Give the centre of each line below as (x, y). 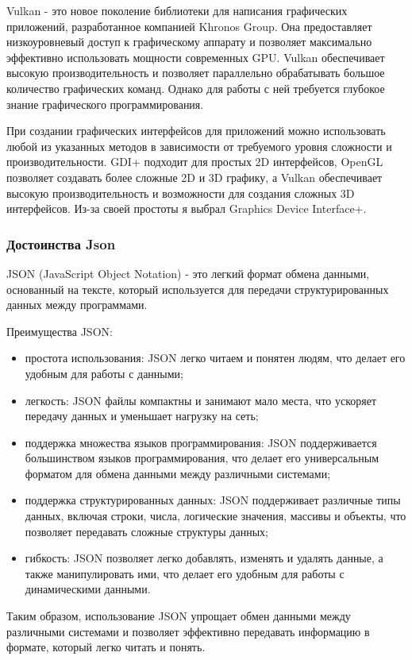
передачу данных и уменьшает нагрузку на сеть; (142, 416)
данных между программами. (77, 305)
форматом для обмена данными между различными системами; (178, 473)
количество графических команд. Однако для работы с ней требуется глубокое (196, 88)
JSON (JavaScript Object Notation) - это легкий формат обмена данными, (188, 273)
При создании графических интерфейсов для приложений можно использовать (196, 131)
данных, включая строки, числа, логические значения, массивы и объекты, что (216, 516)
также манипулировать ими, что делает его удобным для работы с (185, 573)
